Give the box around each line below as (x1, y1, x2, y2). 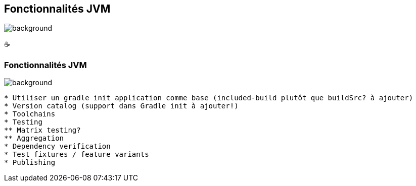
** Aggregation (4, 134, 64, 143)
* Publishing (4, 158, 56, 167)
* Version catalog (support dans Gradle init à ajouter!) (4, 102, 239, 110)
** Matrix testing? (4, 126, 81, 135)
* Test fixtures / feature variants (4, 150, 149, 159)
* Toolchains (4, 110, 56, 118)
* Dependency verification (4, 142, 111, 151)
